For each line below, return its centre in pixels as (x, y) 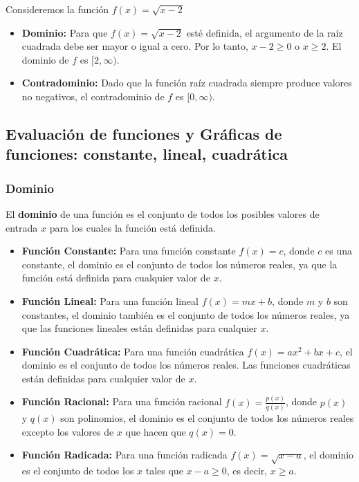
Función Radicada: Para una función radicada (125, 455)
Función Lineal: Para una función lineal (110, 300)
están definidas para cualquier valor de (103, 378)
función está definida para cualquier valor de (116, 278)
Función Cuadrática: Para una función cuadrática (133, 351)
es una (339, 251)
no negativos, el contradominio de (93, 96)
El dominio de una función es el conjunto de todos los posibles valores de (163, 213)
